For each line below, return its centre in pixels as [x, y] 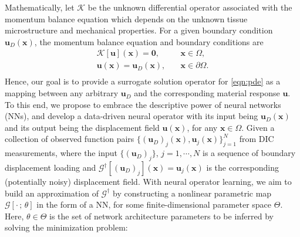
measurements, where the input [61, 153]
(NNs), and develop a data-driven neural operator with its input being [132, 116]
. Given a [258, 127]
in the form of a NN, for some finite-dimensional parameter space [154, 204]
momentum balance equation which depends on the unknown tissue [126, 18]
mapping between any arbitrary [62, 93]
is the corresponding [243, 167]
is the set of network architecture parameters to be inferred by [161, 216]
